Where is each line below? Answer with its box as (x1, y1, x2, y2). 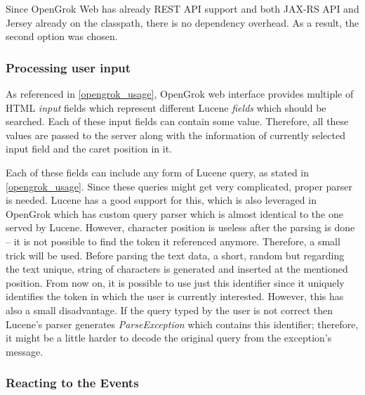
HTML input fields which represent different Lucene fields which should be (6, 100, 326, 115)
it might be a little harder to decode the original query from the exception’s (6, 330, 332, 345)
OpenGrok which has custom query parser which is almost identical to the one (6, 206, 343, 221)
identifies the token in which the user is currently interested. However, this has (6, 289, 344, 304)
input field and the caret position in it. (6, 141, 172, 156)
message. (6, 344, 44, 358)
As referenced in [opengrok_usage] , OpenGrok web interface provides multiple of (6, 86, 354, 101)
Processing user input (6, 58, 131, 76)
